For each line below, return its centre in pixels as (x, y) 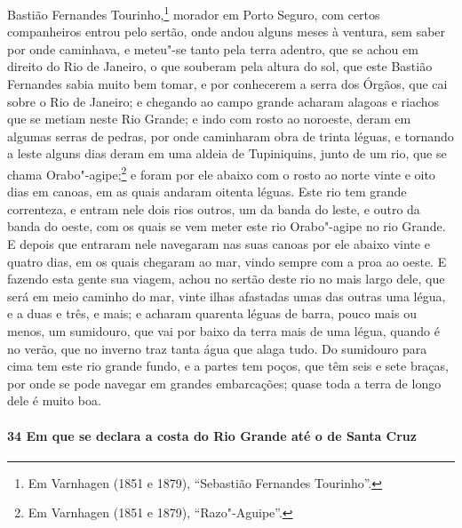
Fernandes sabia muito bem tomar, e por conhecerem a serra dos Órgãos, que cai (227, 84)
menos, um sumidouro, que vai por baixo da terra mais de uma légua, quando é (223, 331)
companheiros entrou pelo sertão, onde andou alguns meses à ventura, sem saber (227, 32)
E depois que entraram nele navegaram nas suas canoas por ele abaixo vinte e (219, 244)
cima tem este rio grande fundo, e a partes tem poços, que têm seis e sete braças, (228, 366)
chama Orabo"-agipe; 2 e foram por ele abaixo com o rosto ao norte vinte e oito (221, 173)
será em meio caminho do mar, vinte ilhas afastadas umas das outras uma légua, (227, 296)
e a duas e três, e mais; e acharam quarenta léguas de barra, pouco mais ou (212, 313)
